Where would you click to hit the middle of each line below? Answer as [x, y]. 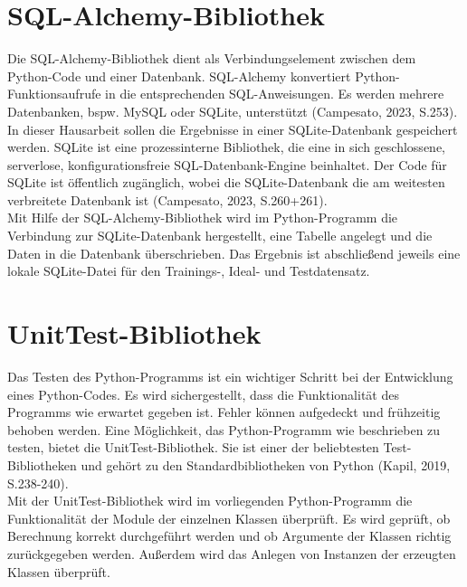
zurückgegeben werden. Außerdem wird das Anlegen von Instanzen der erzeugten [232, 553]
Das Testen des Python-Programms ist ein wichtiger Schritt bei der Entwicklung [230, 376]
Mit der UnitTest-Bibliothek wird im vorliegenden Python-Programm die [210, 501]
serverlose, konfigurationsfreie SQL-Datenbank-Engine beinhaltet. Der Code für [227, 164]
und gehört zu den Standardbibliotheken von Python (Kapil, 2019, [266, 464]
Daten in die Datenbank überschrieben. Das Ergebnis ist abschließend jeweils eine [234, 253]
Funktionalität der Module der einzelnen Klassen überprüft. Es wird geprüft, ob [229, 518]
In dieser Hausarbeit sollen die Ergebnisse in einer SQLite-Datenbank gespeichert [233, 129]
